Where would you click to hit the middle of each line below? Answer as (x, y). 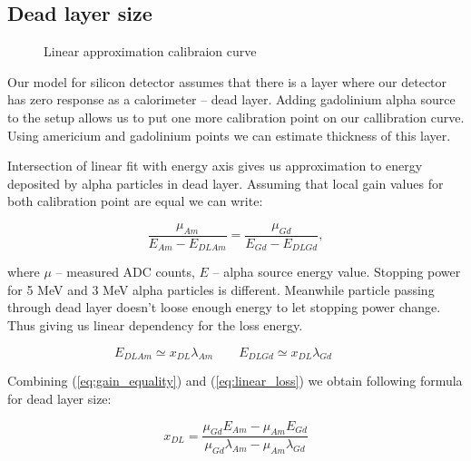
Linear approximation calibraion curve (150, 51)
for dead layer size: (59, 398)
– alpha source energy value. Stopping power (337, 272)
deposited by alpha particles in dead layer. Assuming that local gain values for (226, 183)
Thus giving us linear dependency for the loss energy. (155, 325)
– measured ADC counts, (125, 272)
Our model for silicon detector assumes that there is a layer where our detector (227, 81)
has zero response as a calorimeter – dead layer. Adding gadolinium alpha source (231, 99)
